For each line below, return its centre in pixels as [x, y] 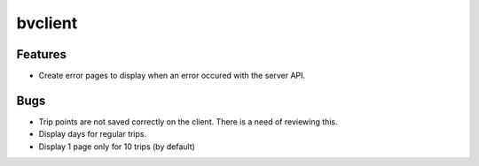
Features [41, 54]
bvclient [47, 23]
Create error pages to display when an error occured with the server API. [172, 76]
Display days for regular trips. [93, 134]
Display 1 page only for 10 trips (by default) [117, 147]
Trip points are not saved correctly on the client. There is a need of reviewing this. [188, 121]
